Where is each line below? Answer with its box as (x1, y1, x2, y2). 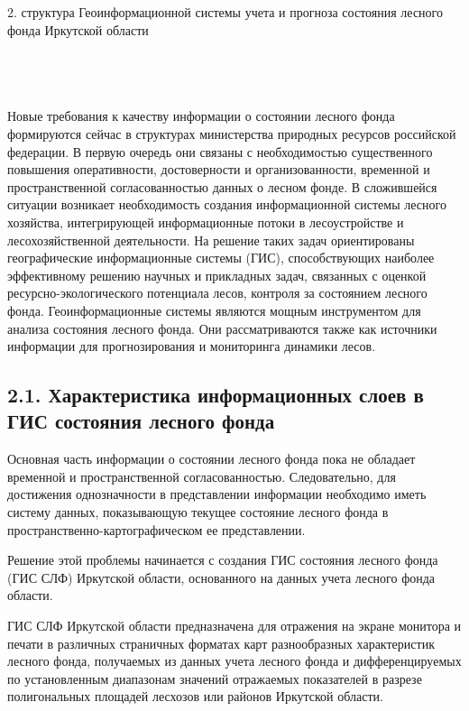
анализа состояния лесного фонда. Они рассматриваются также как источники (7, 319, 437, 337)
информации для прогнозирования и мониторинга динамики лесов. (7, 337, 376, 355)
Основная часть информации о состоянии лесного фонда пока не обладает (7, 449, 416, 468)
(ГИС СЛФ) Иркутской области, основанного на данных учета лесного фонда (7, 568, 436, 586)
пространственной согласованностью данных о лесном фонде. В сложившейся (7, 177, 437, 196)
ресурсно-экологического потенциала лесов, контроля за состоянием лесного (7, 283, 428, 302)
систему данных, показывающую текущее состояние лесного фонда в (7, 503, 389, 522)
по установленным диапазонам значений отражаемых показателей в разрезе (7, 669, 422, 688)
